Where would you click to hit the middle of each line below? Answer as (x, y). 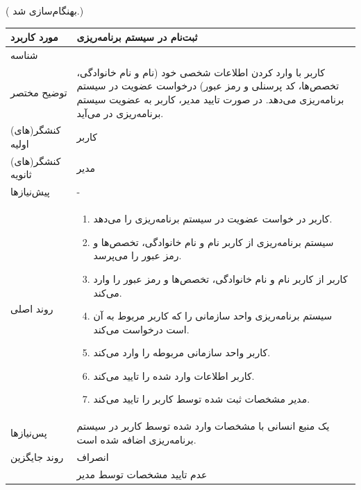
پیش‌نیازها (30, 192)
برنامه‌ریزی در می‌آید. (120, 113)
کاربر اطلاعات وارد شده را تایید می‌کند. (174, 375)
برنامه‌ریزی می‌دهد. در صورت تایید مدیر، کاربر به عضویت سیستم (210, 99)
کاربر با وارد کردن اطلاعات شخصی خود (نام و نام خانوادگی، (201, 72)
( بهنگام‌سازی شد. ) (45, 10)
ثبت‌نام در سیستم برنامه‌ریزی (137, 37)
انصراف (93, 456)
